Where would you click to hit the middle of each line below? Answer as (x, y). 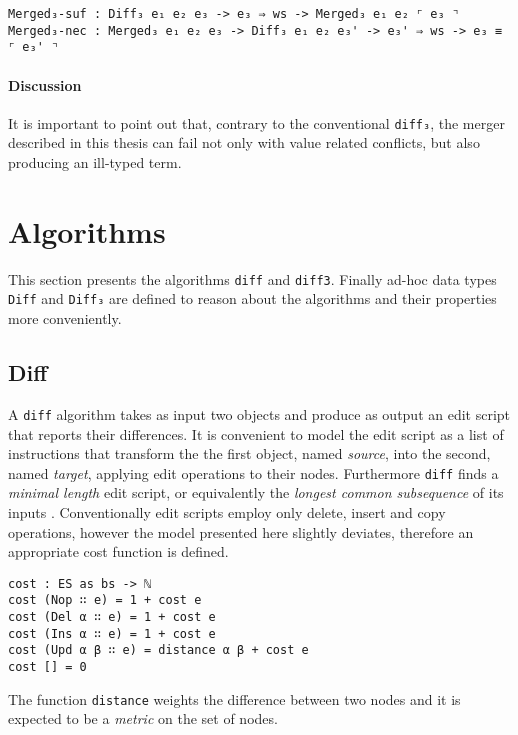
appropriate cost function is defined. (118, 551)
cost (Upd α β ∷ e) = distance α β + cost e (158, 650)
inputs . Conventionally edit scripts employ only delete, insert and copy (227, 511)
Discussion (45, 84)
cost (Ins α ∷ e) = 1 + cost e (112, 633)
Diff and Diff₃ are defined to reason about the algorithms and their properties (252, 298)
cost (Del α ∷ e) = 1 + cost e (112, 617)
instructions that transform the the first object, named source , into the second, (249, 453)
